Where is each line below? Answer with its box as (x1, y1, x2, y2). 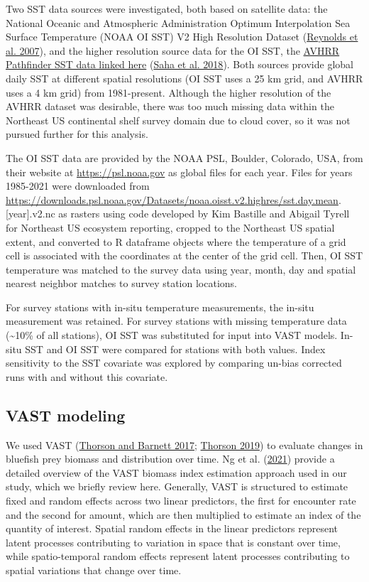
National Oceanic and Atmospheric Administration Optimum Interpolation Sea (6, 15, 351, 30)
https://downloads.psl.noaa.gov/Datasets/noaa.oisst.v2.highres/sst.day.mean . (6, 192, 341, 207)
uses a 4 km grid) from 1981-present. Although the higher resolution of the (6, 85, 331, 99)
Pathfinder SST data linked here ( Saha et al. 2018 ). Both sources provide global (6, 57, 353, 72)
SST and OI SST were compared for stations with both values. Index (25, 341, 326, 356)
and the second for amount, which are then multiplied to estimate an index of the (6, 507, 361, 522)
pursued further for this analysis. (6, 126, 148, 141)
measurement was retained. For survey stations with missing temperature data (6, 313, 347, 328)
